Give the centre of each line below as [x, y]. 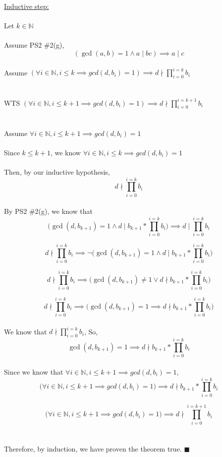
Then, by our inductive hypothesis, [57, 171]
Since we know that [34, 371]
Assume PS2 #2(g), [34, 45]
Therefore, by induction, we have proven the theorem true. [93, 448]
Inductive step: [27, 6]
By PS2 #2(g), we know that [48, 211]
